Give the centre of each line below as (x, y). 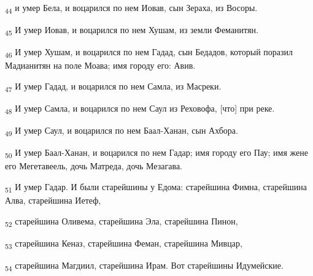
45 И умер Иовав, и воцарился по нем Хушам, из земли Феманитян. (132, 30)
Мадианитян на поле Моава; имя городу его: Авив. (100, 65)
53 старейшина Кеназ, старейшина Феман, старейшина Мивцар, (124, 243)
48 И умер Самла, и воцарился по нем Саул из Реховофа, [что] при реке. (140, 109)
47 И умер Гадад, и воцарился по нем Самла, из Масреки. (113, 86)
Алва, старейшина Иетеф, (53, 200)
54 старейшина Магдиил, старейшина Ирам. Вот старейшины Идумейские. (144, 266)
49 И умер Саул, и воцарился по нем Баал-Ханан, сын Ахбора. (122, 131)
